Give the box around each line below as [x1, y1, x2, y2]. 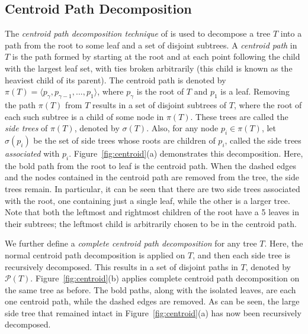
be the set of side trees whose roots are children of [33, 134, 216, 146]
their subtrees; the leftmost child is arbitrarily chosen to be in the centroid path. [5, 217, 297, 229]
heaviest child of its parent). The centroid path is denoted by [5, 73, 226, 86]
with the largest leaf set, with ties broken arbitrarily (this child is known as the [5, 61, 293, 74]
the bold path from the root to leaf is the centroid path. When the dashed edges [5, 159, 296, 171]
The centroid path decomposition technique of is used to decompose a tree [5, 27, 271, 40]
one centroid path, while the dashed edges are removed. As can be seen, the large [5, 295, 300, 307]
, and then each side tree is [192, 248, 290, 261]
